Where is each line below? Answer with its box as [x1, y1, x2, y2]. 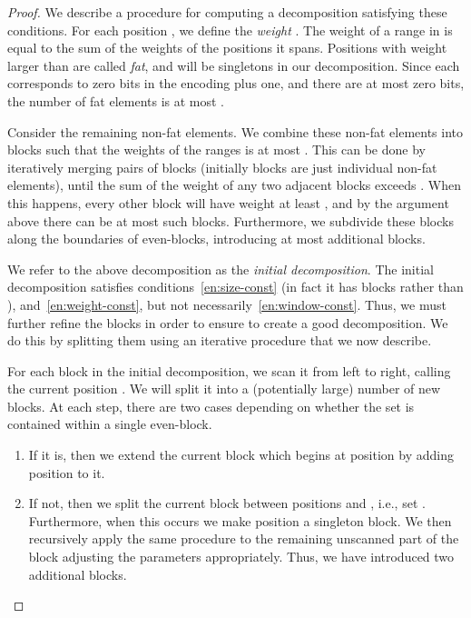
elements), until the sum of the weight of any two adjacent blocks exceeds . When [7, 175, 461, 194]
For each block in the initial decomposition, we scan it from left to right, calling [7, 361, 451, 380]
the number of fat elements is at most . [7, 91, 225, 110]
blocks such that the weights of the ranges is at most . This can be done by [7, 140, 426, 159]
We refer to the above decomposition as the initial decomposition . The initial [7, 259, 434, 278]
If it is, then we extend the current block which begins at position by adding [28, 445, 454, 464]
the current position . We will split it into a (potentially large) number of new [7, 379, 441, 398]
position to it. [28, 463, 105, 482]
